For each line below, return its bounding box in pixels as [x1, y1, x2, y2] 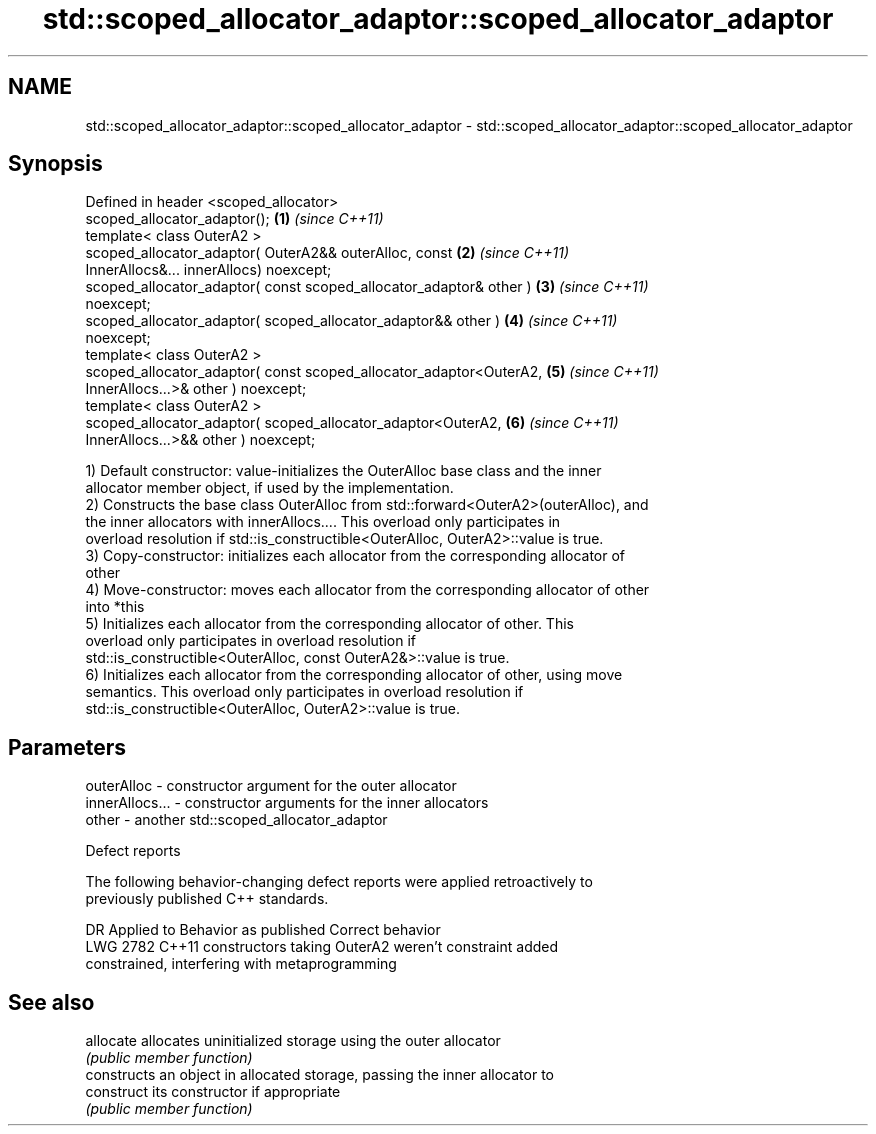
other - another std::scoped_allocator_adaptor [85, 811, 388, 829]
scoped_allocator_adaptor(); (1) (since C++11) [85, 210, 384, 228]
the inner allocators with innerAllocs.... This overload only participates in [85, 513, 561, 531]
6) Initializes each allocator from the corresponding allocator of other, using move [85, 666, 623, 684]
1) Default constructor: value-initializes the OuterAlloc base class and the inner [85, 462, 602, 480]
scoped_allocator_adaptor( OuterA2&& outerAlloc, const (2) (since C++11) [85, 244, 570, 262]
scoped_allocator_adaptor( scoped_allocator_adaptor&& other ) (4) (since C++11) [85, 312, 618, 330]
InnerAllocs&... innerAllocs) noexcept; [85, 261, 332, 279]
